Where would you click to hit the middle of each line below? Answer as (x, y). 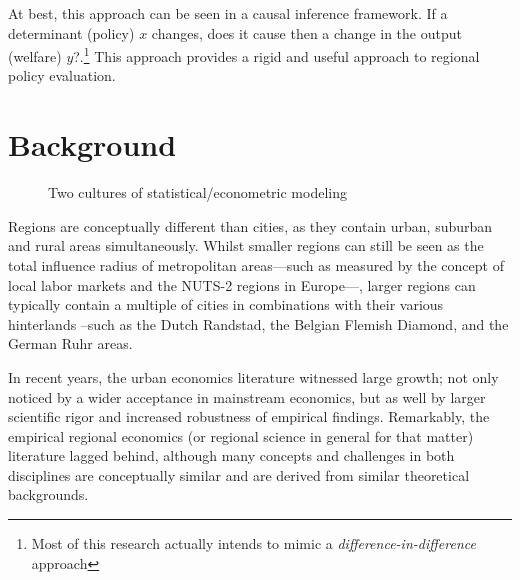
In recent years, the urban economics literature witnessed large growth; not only (253, 376)
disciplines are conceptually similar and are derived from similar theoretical (239, 474)
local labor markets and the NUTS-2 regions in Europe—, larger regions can (242, 284)
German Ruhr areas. (70, 343)
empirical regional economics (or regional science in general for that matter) (241, 435)
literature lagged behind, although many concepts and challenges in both (231, 455)
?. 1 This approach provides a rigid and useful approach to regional (276, 54)
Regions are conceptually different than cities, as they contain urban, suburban (250, 225)
